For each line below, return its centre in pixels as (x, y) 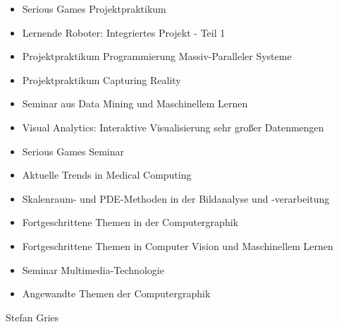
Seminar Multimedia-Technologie (93, 269)
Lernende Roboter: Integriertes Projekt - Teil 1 (124, 32)
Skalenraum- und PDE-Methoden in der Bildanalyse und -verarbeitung (176, 198)
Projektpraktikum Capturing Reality (101, 79)
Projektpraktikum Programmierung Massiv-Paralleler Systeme (157, 56)
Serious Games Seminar (73, 151)
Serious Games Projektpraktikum (94, 8)
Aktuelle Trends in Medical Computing (107, 175)
